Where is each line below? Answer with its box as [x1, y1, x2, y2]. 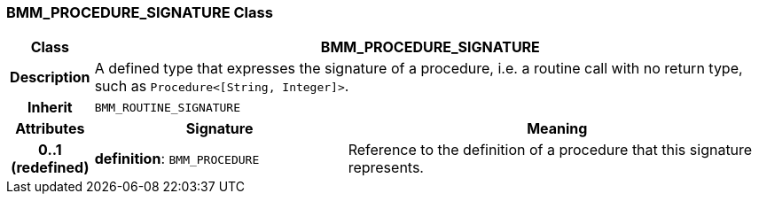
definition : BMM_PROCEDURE [94, 150, 260, 168]
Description [10, 68, 90, 87]
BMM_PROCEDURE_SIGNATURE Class [6, 4, 273, 21]
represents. [348, 158, 424, 177]
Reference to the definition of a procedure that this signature [348, 141, 753, 159]
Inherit [27, 98, 73, 117]
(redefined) [11, 158, 90, 177]
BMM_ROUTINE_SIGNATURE [94, 100, 241, 114]
